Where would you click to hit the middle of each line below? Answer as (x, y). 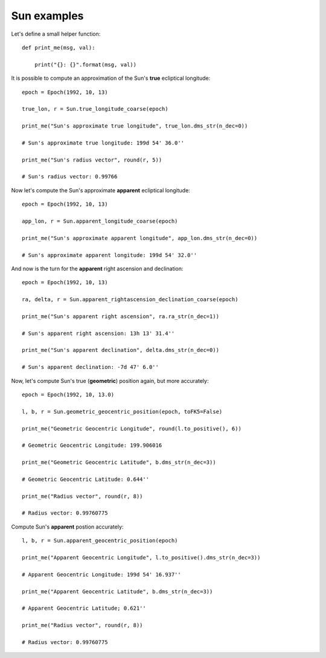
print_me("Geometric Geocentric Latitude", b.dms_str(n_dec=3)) (119, 462)
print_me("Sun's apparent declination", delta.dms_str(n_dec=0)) (121, 350)
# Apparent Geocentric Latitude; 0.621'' (84, 608)
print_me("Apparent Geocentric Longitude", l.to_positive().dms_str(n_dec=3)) (141, 558)
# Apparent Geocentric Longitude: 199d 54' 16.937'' (101, 574)
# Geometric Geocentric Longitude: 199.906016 (92, 445)
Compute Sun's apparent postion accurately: (67, 527)
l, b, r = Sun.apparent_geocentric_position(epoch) (100, 541)
